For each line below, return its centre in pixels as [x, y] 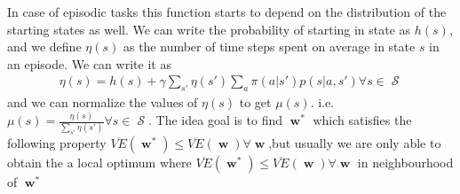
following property [57, 143]
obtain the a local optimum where [99, 163]
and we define [44, 47]
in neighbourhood [405, 163]
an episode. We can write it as [89, 63]
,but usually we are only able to [355, 143]
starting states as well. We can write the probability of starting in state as [209, 29]
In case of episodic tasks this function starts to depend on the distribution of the [227, 12]
